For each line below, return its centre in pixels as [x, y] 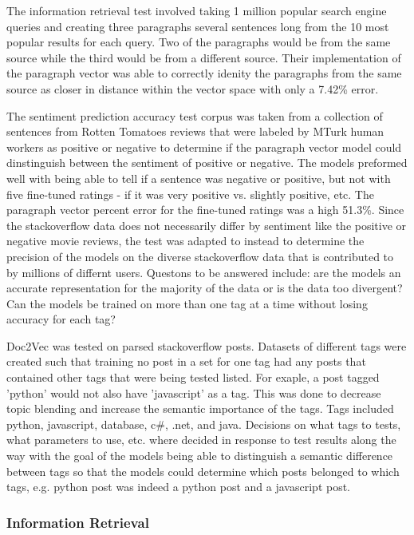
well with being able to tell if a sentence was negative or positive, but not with [199, 178]
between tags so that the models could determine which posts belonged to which [203, 471]
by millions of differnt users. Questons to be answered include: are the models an [204, 272]
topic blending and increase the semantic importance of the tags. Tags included [200, 408]
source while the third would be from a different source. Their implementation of [204, 57]
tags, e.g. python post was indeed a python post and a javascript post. [179, 487]
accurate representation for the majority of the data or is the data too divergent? [205, 288]
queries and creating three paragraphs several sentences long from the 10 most [198, 26]
